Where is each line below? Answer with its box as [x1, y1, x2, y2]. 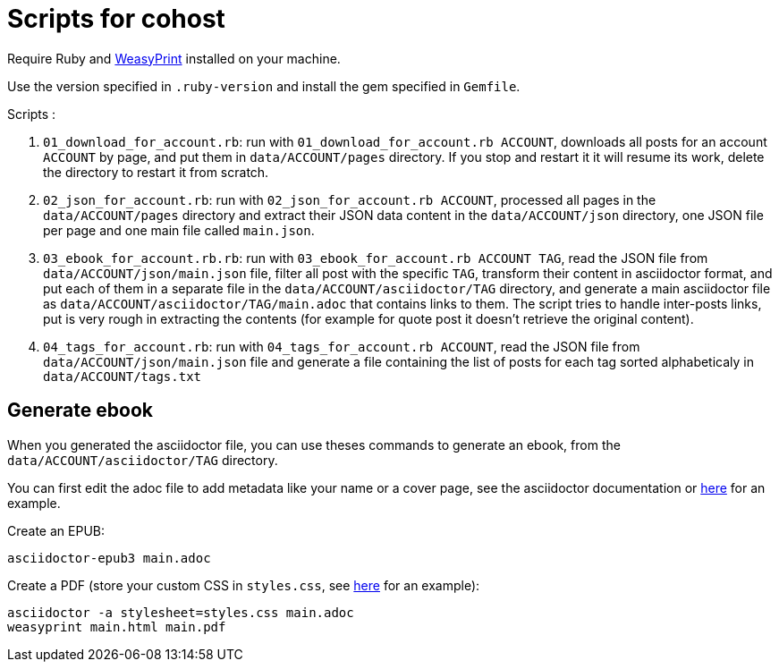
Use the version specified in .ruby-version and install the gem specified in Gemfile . [7, 78, 521, 94]
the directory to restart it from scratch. [43, 164, 269, 180]
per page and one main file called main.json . [43, 222, 315, 238]
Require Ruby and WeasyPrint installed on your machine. [7, 50, 341, 66]
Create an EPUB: [7, 522, 106, 538]
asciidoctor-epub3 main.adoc [7, 550, 211, 565]
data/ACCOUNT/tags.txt [43, 368, 202, 384]
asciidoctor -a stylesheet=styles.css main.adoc [7, 605, 354, 620]
